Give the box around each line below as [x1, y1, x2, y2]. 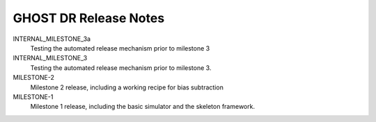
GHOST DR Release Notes [13, 10, 165, 26]
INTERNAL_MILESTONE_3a [13, 35, 91, 43]
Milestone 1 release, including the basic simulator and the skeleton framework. [30, 103, 256, 111]
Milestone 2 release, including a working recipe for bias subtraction [30, 83, 224, 91]
